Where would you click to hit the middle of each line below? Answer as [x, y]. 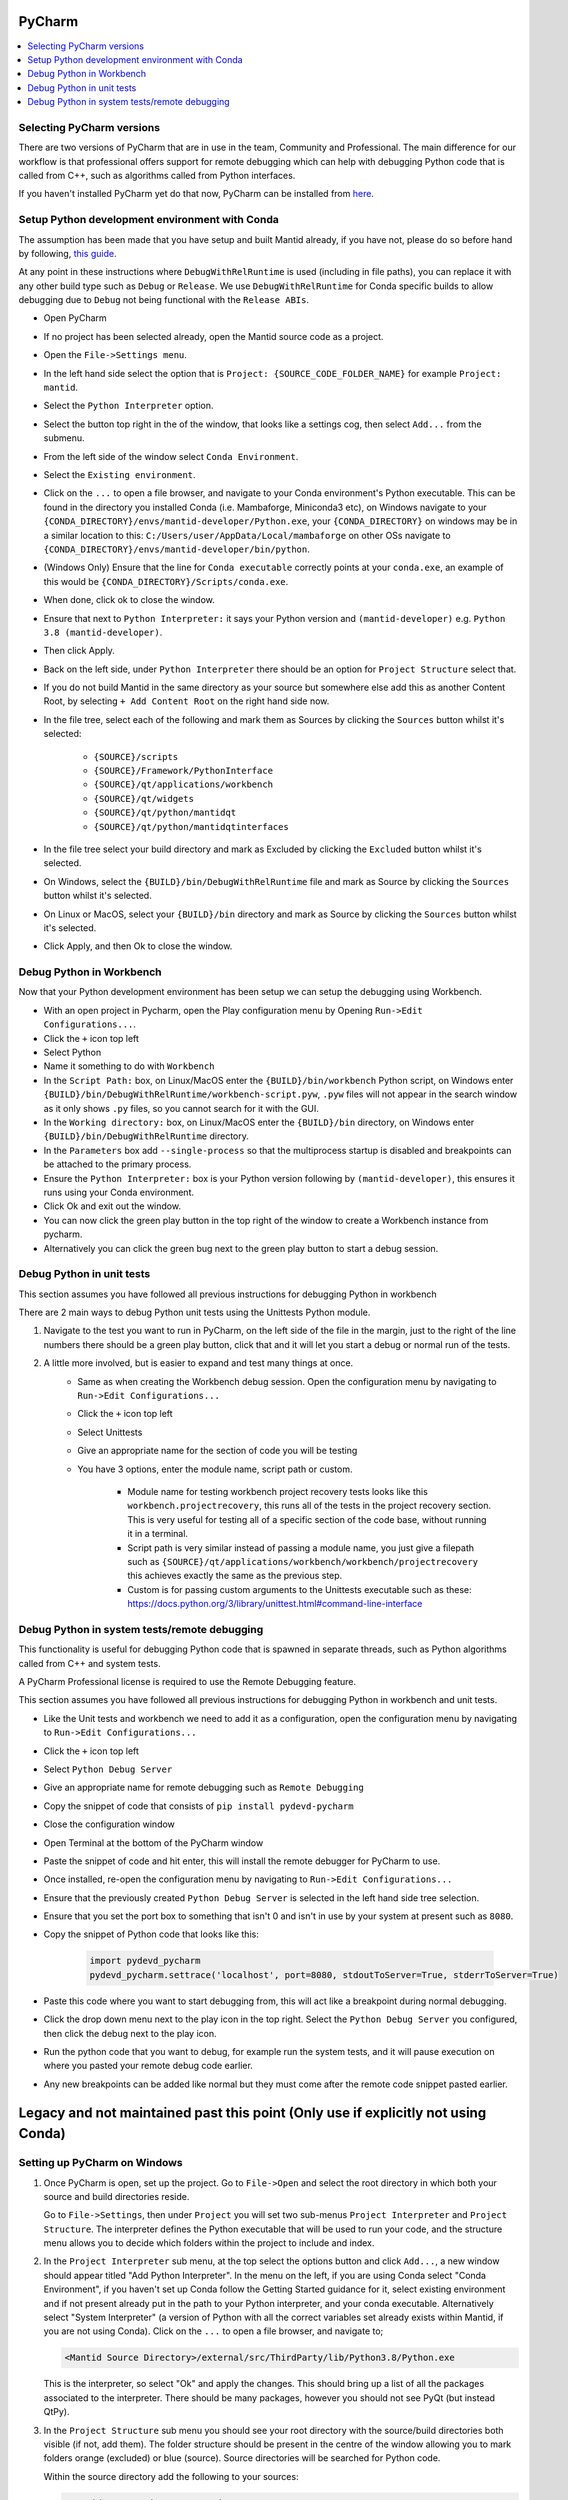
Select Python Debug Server [108, 1769]
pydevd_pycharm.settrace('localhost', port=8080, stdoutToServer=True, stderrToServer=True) [324, 1974]
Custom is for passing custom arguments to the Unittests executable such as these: [299, 1589]
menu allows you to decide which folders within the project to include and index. [209, 2243]
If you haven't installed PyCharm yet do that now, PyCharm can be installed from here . [196, 194]
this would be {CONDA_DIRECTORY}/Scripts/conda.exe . [166, 581]
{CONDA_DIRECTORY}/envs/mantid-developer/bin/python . [176, 549]
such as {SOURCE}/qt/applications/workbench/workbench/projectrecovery [303, 1561]
